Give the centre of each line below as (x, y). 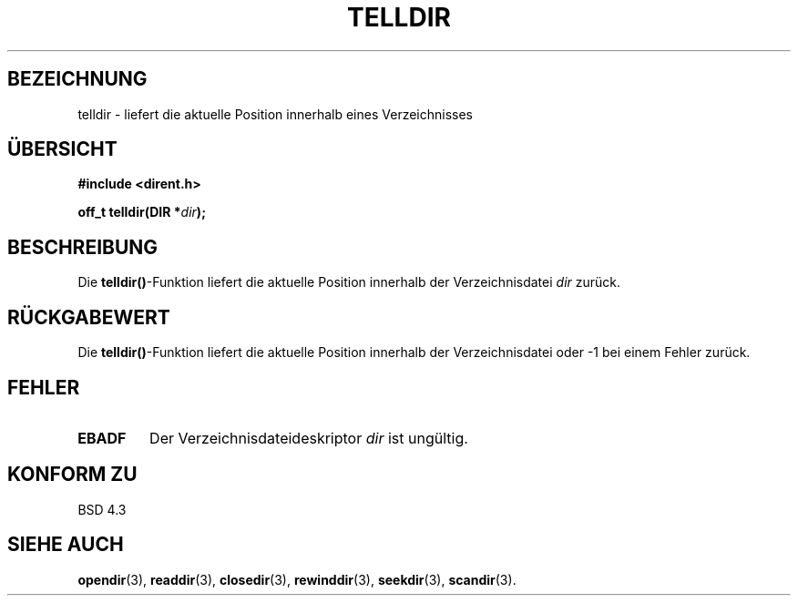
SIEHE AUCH (66, 545)
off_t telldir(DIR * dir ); (142, 212)
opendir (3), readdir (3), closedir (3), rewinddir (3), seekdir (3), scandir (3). (297, 579)
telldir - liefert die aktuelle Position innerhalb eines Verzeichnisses (276, 114)
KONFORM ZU (72, 475)
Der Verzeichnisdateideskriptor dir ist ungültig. (309, 438)
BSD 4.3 (102, 509)
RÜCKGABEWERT (89, 317)
